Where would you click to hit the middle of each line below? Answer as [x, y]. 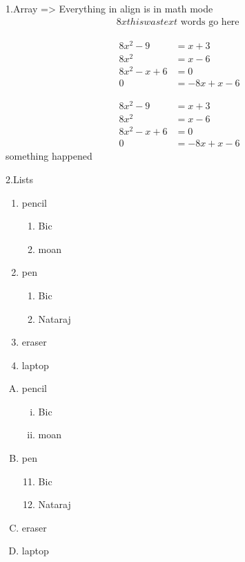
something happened [49, 156]
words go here [210, 22]
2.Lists [20, 179]
